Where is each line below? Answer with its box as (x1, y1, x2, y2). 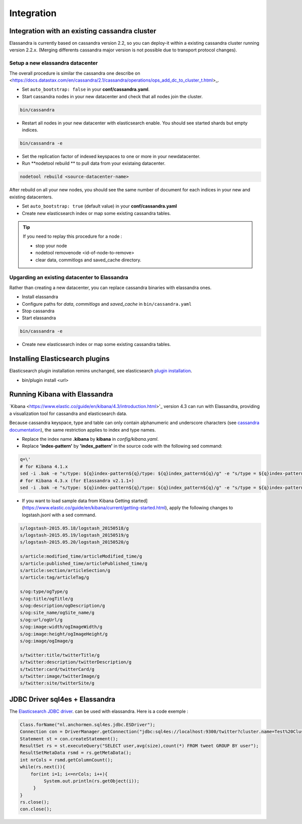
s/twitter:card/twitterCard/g (20, 666, 95, 672)
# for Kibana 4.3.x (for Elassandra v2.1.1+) (20, 477, 134, 484)
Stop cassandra (22, 308, 55, 314)
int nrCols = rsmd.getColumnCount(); (20, 757, 113, 763)
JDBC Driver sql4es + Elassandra (9, 695, 116, 704)
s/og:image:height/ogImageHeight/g (20, 631, 108, 637)
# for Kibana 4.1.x (20, 463, 68, 469)
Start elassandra (22, 315, 56, 321)
